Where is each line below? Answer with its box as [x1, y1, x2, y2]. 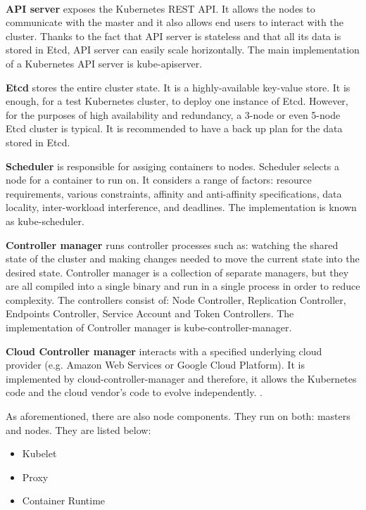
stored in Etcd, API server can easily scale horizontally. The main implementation [6, 42, 360, 57]
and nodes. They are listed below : [6, 422, 151, 437]
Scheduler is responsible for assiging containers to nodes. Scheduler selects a [6, 158, 340, 173]
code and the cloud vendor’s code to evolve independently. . [6, 385, 263, 400]
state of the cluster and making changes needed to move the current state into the [6, 251, 360, 266]
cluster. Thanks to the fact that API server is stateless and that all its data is [6, 28, 341, 43]
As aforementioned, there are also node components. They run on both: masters [6, 409, 351, 423]
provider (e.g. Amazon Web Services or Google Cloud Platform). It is [6, 357, 305, 372]
